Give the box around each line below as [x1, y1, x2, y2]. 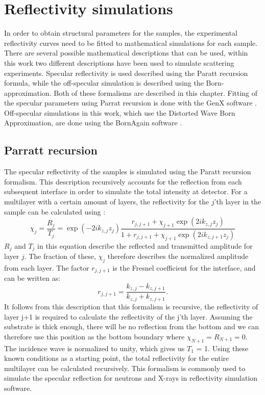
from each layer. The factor [4, 262, 89, 273]
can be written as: [4, 273, 61, 283]
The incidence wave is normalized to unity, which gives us [4, 343, 185, 353]
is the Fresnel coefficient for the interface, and [112, 262, 256, 273]
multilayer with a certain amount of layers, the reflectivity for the [4, 196, 209, 207]
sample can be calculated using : [4, 206, 106, 217]
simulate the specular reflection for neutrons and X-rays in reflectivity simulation [4, 373, 258, 383]
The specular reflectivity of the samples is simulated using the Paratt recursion [4, 166, 251, 177]
